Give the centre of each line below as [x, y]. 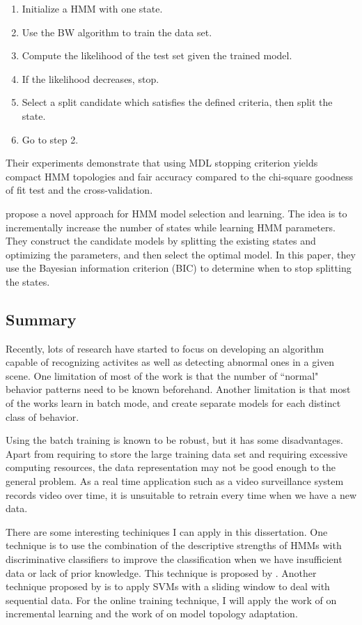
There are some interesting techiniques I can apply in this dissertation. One [167, 531]
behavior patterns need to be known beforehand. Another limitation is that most [178, 389]
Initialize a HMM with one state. [92, 8]
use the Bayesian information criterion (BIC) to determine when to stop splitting [179, 268]
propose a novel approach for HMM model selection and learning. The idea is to [176, 213]
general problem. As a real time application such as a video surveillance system [175, 481]
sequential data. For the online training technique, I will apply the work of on [171, 600]
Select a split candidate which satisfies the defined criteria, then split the [177, 102]
